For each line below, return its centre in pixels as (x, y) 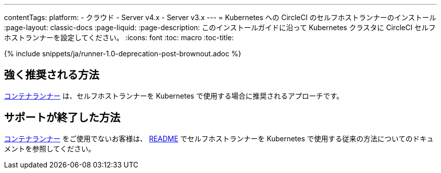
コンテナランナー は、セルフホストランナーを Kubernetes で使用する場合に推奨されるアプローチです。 (174, 96)
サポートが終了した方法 (62, 118)
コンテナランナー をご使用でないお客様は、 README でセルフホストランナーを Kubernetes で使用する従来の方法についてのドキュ (219, 138)
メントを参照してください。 (50, 148)
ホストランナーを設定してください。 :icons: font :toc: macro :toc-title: (119, 37)
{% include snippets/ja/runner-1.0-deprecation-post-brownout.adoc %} (123, 54)
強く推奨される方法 (52, 75)
